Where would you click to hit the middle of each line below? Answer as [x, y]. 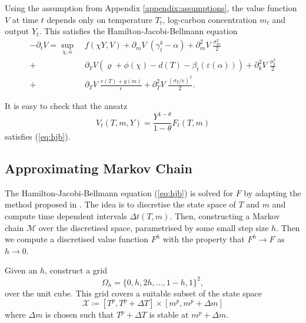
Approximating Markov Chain [99, 168]
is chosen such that [80, 314]
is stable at [169, 314]
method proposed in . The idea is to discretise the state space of [120, 204]
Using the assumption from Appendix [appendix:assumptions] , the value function [151, 8]
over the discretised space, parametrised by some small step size [154, 227]
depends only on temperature [100, 19]
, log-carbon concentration [210, 19]
